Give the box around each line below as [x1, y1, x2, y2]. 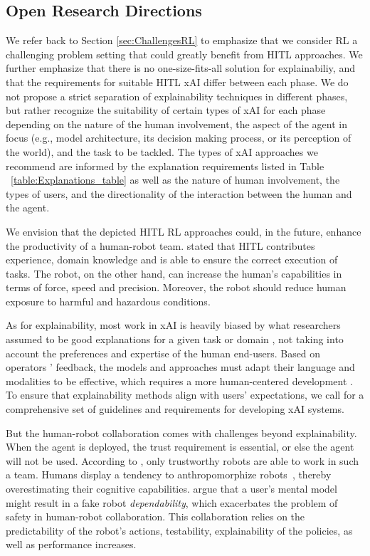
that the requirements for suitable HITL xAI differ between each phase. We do [6, 74, 349, 89]
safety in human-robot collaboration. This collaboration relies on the [6, 509, 305, 524]
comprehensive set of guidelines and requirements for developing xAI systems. [6, 402, 344, 416]
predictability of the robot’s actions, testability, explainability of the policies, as [6, 523, 353, 537]
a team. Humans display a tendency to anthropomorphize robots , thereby [6, 467, 332, 482]
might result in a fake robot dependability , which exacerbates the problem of [6, 495, 338, 510]
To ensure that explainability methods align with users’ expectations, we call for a [6, 387, 364, 402]
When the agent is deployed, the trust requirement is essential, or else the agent [6, 439, 354, 454]
